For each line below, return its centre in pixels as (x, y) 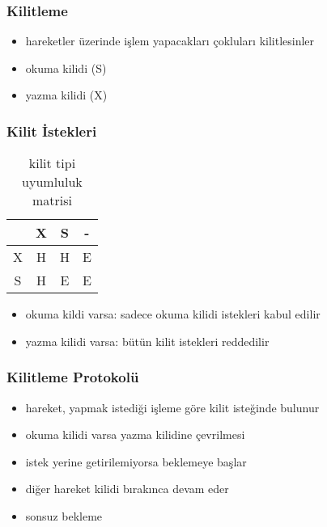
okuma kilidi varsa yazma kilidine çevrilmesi (135, 434)
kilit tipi (52, 163)
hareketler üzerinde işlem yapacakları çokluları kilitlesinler (170, 41)
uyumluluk (52, 182)
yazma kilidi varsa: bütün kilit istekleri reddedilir (147, 341)
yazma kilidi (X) (66, 95)
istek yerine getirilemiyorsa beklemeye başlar (136, 461)
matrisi (52, 200)
